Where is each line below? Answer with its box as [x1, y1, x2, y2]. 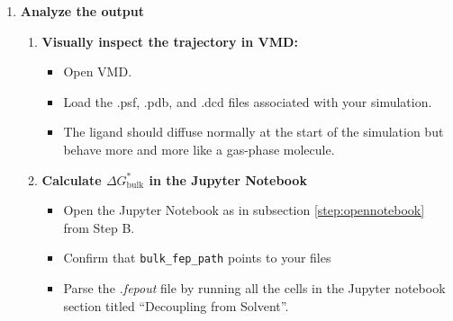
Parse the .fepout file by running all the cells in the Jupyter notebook [63, 279, 446, 297]
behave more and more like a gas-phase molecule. [63, 139, 335, 158]
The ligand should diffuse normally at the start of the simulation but [63, 122, 444, 141]
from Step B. [63, 218, 135, 236]
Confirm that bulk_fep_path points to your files [63, 248, 331, 267]
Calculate [41, 170, 102, 189]
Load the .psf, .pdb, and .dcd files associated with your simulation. [63, 92, 432, 111]
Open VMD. [63, 62, 132, 81]
